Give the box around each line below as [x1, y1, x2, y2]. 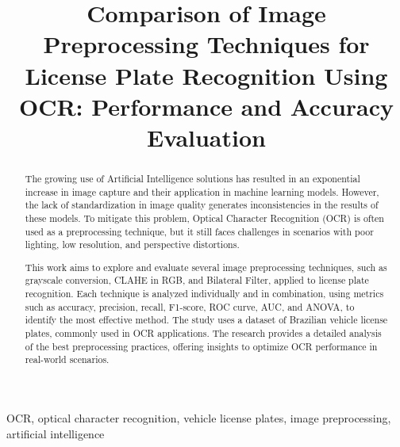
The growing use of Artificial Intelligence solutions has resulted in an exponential [25, 171, 360, 185]
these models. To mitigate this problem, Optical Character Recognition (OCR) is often [25, 211, 384, 224]
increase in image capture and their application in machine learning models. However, [25, 185, 379, 198]
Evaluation [147, 120, 266, 153]
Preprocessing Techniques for [43, 28, 370, 60]
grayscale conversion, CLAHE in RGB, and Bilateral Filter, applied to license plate [25, 273, 369, 287]
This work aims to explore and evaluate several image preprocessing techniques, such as [25, 260, 387, 273]
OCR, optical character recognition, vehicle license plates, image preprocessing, [6, 410, 391, 426]
